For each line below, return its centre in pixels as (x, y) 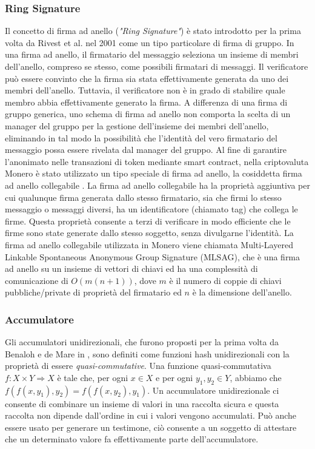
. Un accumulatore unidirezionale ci (213, 390)
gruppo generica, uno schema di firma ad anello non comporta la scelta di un (148, 114)
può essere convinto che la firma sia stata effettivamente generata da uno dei (147, 78)
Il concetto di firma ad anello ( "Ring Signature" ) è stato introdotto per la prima (153, 31)
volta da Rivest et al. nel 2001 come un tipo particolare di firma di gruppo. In (150, 42)
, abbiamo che (256, 377)
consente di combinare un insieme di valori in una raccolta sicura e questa (142, 403)
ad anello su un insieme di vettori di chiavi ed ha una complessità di (131, 268)
